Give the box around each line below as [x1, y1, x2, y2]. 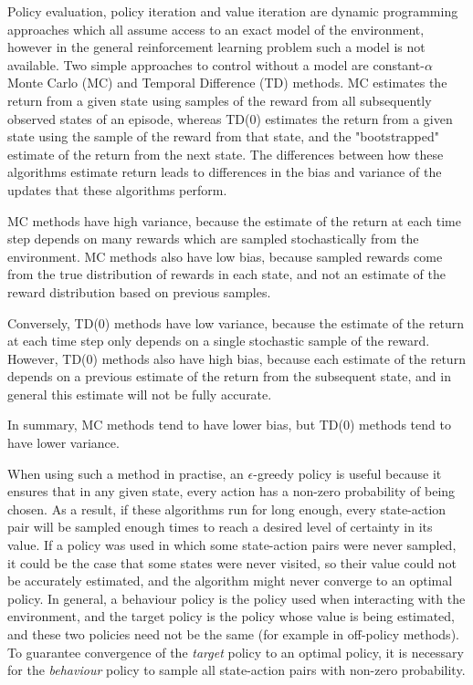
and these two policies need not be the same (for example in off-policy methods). [7, 625, 459, 643]
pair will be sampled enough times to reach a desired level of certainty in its [7, 517, 433, 536]
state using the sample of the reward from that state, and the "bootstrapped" [7, 127, 440, 146]
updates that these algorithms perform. [7, 180, 227, 199]
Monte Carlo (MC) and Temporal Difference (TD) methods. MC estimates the [7, 73, 447, 92]
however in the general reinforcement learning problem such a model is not [7, 37, 426, 57]
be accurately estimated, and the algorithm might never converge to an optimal [7, 571, 453, 590]
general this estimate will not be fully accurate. [7, 384, 272, 403]
